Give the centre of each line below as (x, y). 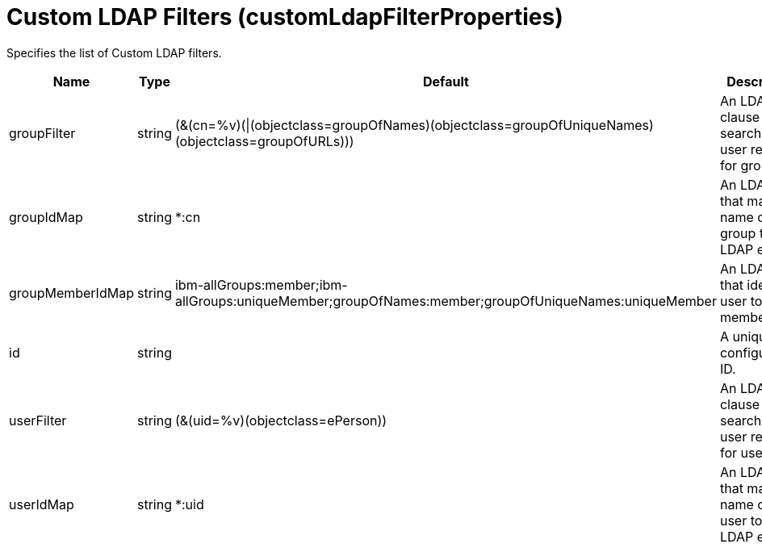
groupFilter (42, 133)
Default (446, 81)
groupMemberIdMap (71, 293)
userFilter (38, 420)
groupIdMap (46, 217)
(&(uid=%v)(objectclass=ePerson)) (281, 420)
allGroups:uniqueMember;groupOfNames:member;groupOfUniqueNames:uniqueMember (446, 301)
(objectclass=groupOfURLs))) (264, 141)
